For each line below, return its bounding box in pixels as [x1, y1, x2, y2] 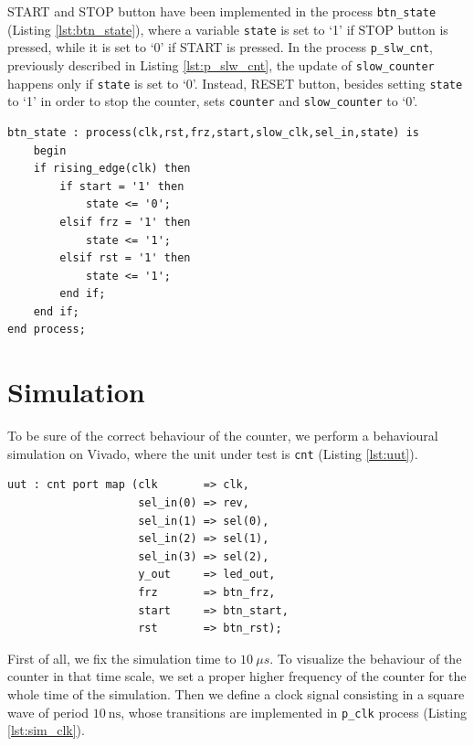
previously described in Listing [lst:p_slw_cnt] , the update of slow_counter [7, 55, 435, 74]
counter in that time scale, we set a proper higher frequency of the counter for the [7, 666, 467, 686]
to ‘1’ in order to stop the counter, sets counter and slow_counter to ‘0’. [7, 91, 418, 111]
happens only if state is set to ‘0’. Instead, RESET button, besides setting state [7, 73, 463, 92]
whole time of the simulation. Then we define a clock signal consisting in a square [7, 684, 465, 703]
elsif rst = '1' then [59, 251, 191, 265]
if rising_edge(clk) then [33, 162, 191, 176]
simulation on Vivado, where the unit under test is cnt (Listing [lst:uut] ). [7, 443, 418, 463]
